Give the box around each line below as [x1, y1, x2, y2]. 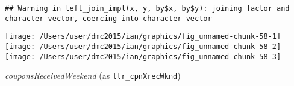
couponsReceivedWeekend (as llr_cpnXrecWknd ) [5, 69, 181, 82]
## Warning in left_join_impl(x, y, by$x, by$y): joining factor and [5, 4, 290, 13]
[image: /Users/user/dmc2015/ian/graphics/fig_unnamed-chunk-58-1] [5, 32, 281, 41]
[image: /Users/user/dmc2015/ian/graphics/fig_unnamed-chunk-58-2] [5, 42, 281, 51]
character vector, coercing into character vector [5, 14, 212, 23]
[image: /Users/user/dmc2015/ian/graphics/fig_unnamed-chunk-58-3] [5, 52, 281, 61]
